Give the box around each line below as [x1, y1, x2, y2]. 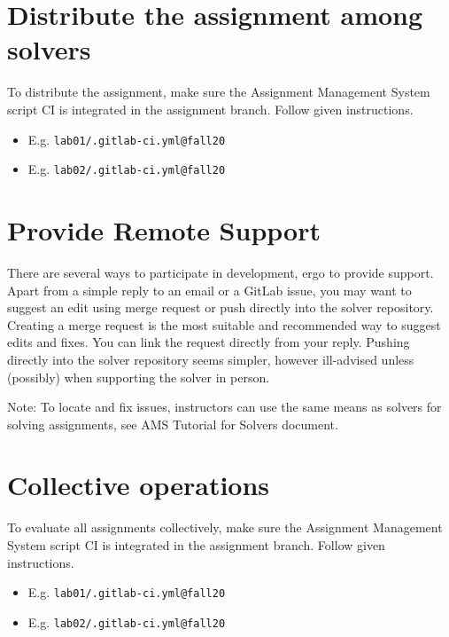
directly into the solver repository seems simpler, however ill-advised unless [7, 350, 414, 368]
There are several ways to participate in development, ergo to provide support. [7, 263, 434, 281]
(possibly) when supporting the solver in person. [7, 367, 270, 386]
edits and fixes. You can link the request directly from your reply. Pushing [7, 333, 410, 351]
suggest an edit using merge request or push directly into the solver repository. [7, 298, 434, 317]
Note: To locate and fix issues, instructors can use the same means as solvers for [7, 397, 442, 416]
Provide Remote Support [7, 212, 321, 248]
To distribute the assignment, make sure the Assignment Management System [7, 83, 430, 101]
